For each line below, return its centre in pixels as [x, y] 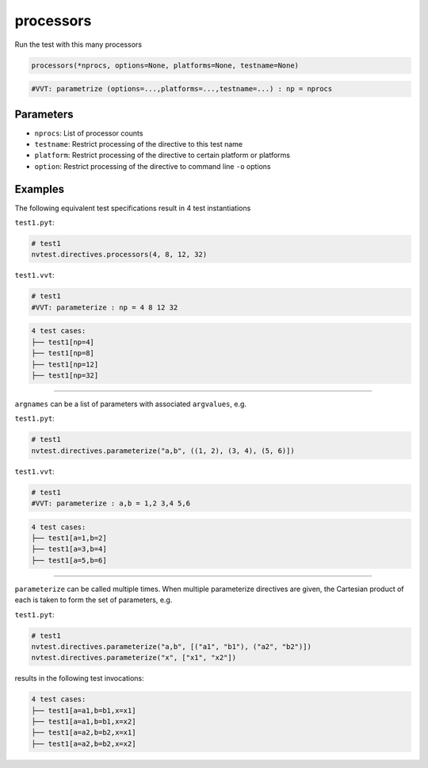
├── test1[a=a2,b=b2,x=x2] [84, 743]
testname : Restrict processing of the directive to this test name [139, 144]
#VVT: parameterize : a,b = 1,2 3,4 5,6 [111, 503]
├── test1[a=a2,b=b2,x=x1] [84, 733]
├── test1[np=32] [65, 375]
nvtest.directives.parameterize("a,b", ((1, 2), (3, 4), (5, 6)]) [163, 451]
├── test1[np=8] [63, 353]
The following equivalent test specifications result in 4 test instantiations [133, 208]
